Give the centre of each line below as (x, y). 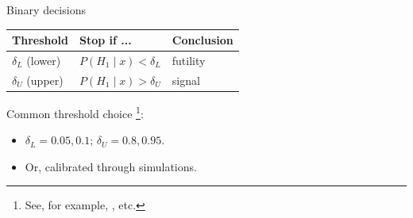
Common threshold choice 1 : (75, 112)
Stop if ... (105, 40)
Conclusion (203, 40)
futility (189, 60)
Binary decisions (46, 10)
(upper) (45, 80)
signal (186, 80)
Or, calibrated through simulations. (111, 166)
